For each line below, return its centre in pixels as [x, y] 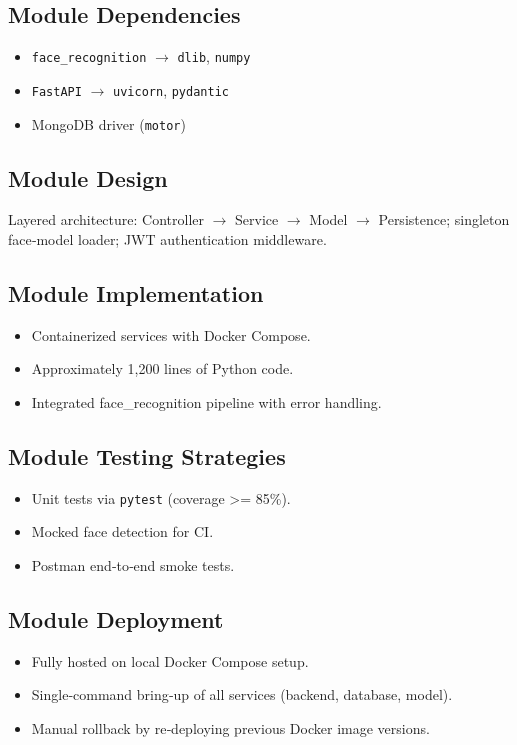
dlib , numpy [214, 56]
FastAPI [56, 91]
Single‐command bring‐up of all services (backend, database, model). [242, 694]
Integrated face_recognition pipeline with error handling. [206, 401]
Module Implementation [136, 292]
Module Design [88, 177]
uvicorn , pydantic [171, 89]
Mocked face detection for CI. [122, 531]
